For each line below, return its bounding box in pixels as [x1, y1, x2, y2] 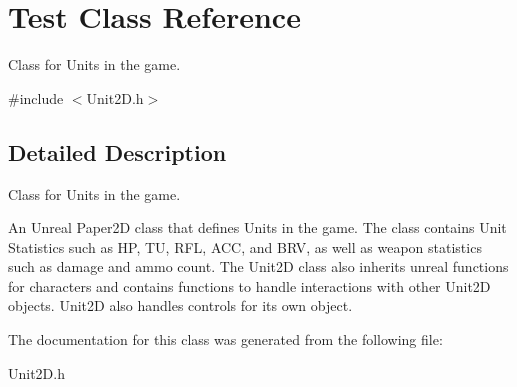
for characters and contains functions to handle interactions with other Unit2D [8, 275, 491, 296]
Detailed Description [8, 136, 227, 167]
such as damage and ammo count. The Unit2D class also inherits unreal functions [8, 256, 509, 277]
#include [8, 87, 64, 108]
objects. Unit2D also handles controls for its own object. [8, 295, 353, 316]
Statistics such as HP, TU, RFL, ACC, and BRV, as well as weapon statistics [8, 236, 482, 257]
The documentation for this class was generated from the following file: [8, 329, 443, 350]
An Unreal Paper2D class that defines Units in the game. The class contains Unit [8, 217, 507, 238]
